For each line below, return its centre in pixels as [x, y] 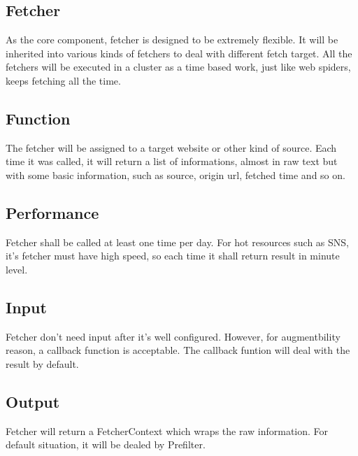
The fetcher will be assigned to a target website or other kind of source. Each [171, 147]
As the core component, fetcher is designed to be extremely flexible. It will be [172, 40]
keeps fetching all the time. [63, 80]
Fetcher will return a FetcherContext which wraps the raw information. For [167, 430]
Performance [52, 212]
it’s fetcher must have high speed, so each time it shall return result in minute [173, 256]
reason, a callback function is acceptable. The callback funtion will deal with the [178, 350]
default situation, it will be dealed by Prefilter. [106, 444]
